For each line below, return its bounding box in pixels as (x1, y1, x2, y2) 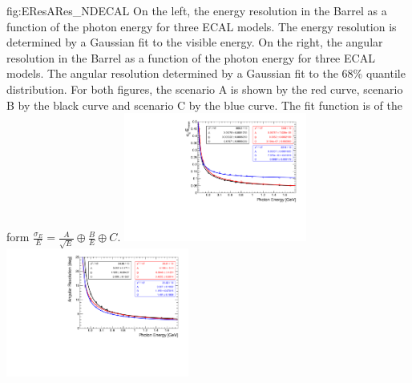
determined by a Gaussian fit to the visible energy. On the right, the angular (6, 34, 383, 50)
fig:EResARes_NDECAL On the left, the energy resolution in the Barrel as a (6, 2, 387, 18)
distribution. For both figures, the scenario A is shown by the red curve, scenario (6, 80, 403, 97)
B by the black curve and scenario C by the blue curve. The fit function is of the (6, 96, 402, 113)
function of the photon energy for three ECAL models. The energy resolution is (6, 18, 397, 34)
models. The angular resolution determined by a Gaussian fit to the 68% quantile (6, 65, 406, 82)
